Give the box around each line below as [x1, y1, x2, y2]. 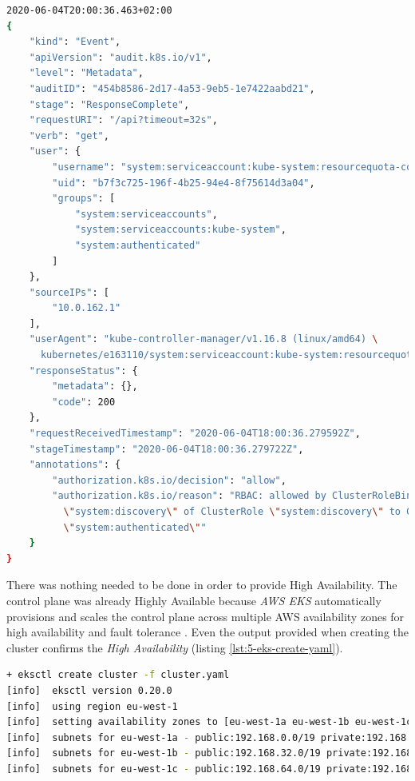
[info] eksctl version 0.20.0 [6, 684, 172, 696]
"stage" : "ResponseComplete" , [29, 98, 190, 110]
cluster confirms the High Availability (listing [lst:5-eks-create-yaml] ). [6, 639, 343, 655]
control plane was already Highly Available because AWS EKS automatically [6, 592, 381, 608]
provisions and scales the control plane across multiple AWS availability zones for [6, 608, 405, 624]
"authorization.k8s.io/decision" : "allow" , [52, 474, 287, 486]
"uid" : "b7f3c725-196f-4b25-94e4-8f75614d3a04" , [52, 177, 315, 189]
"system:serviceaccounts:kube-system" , [74, 224, 287, 236]
